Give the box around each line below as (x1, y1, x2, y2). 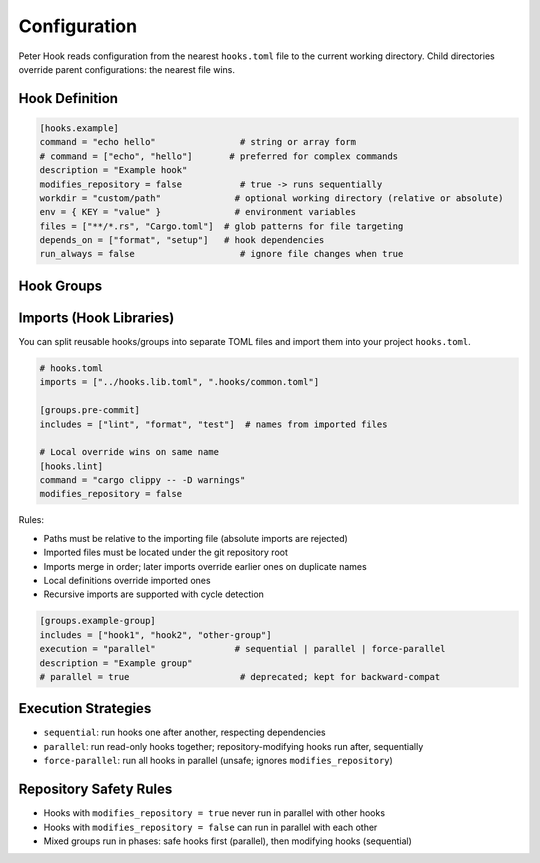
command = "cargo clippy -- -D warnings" (39, 475, 246, 486)
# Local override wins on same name (39, 446, 220, 458)
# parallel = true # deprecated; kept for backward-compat (39, 671, 441, 682)
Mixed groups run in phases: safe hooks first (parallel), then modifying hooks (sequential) (43, 835, 412, 847)
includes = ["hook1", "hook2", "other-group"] (39, 629, 272, 640)
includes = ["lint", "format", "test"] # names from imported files (39, 418, 388, 430)
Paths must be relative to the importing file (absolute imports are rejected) (43, 532, 349, 544)
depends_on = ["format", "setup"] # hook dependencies (39, 235, 325, 246)
